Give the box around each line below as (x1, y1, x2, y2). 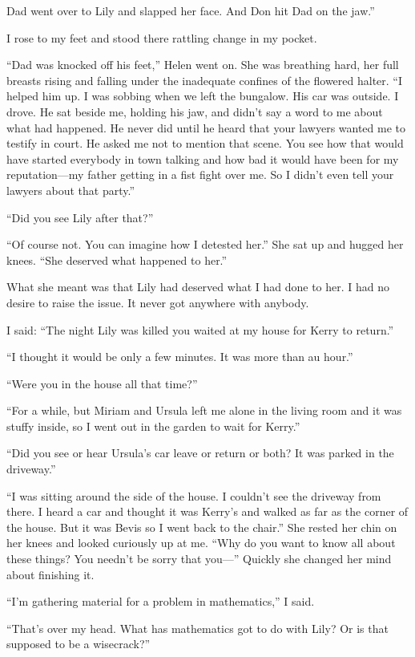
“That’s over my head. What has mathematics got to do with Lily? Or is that (6, 619, 389, 636)
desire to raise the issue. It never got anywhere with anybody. (6, 294, 309, 310)
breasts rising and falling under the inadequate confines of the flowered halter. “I (6, 71, 403, 88)
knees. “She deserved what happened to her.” (6, 251, 228, 268)
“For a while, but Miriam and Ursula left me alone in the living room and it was (6, 402, 402, 419)
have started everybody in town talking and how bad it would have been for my (6, 150, 399, 167)
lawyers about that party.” (6, 181, 135, 198)
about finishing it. (6, 566, 95, 582)
